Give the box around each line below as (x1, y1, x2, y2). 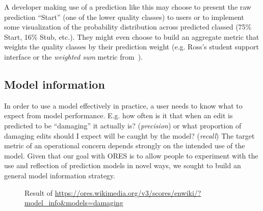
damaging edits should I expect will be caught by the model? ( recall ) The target (4, 130, 255, 141)
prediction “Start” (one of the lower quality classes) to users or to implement (4, 11, 244, 22)
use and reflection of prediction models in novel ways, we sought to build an (4, 160, 241, 171)
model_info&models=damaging (24, 197, 123, 208)
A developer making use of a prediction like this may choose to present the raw (4, 2, 251, 12)
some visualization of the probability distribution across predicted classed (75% (4, 21, 252, 32)
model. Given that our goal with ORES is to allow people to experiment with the (4, 150, 258, 161)
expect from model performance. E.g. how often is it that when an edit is (4, 110, 233, 121)
